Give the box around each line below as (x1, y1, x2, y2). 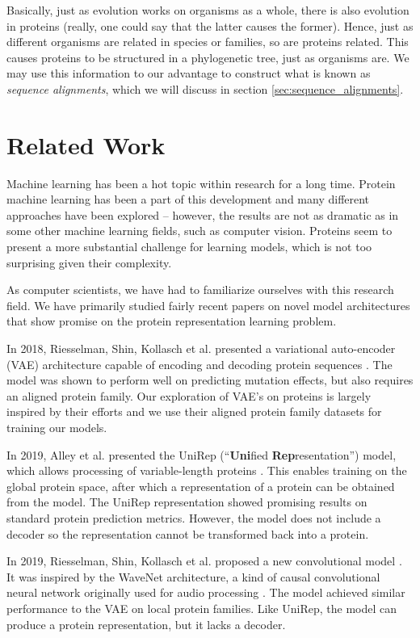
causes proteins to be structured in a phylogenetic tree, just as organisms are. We (6, 48, 409, 65)
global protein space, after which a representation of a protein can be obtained (6, 477, 395, 494)
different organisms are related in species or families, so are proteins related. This (6, 33, 409, 50)
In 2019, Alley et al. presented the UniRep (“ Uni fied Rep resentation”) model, (6, 446, 397, 463)
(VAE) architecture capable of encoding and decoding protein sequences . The (6, 355, 393, 372)
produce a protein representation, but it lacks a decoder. (6, 615, 286, 632)
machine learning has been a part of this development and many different (6, 191, 370, 208)
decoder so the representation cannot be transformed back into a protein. (6, 525, 369, 542)
